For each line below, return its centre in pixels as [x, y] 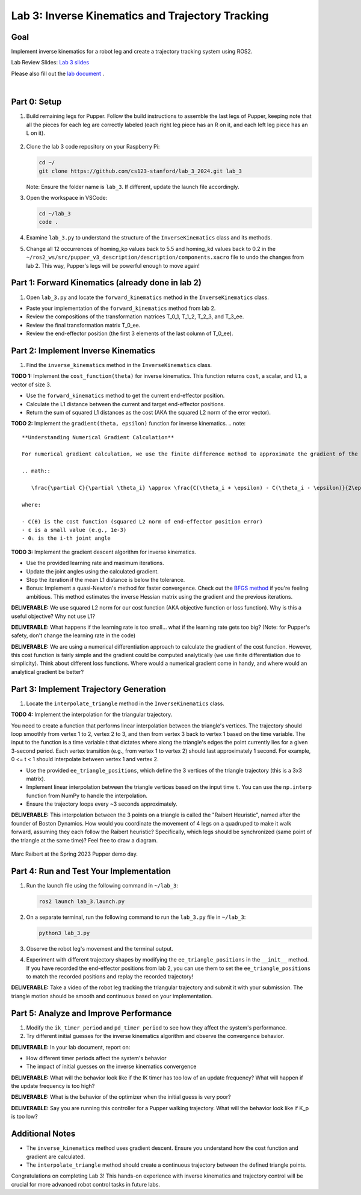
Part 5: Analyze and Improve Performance [91, 1013]
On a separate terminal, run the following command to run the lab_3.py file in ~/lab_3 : [136, 917]
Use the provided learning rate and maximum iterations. [95, 563]
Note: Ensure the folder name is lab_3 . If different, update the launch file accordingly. [133, 187]
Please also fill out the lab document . [58, 73]
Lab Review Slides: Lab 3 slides [50, 63]
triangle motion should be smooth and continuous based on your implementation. [112, 996]
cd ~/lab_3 [55, 214]
